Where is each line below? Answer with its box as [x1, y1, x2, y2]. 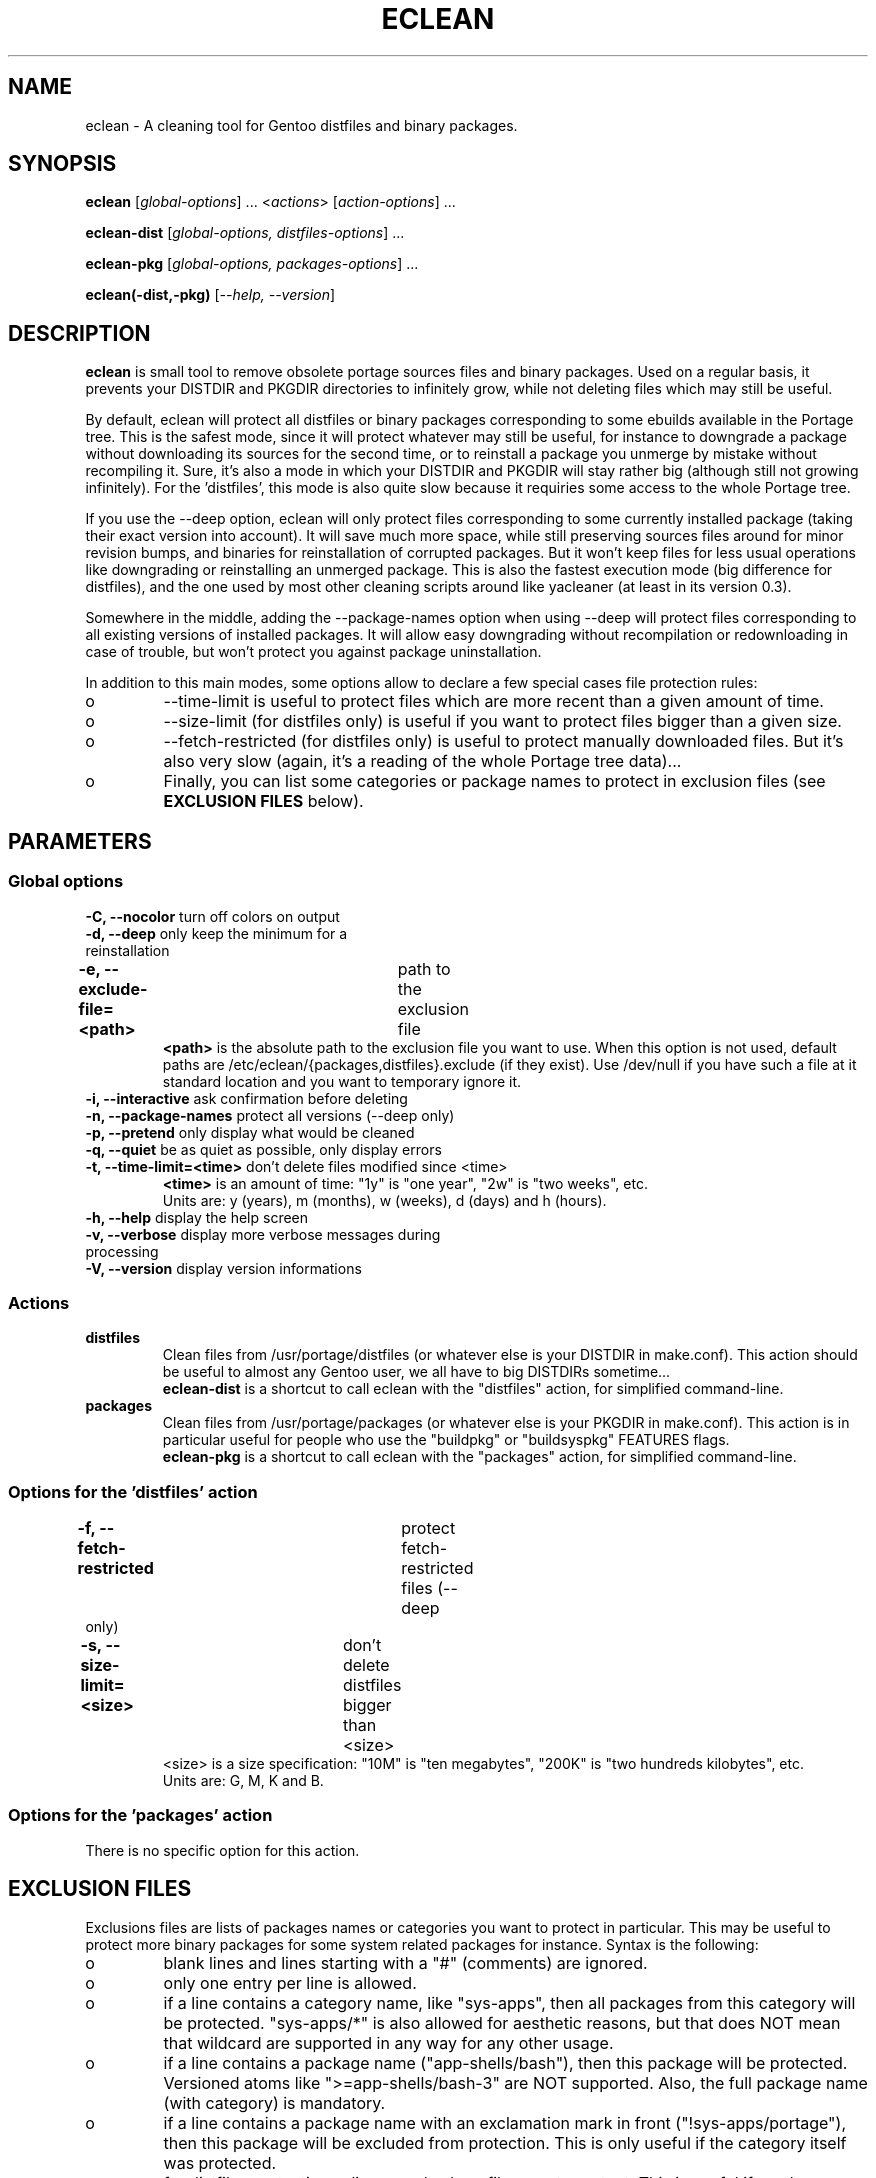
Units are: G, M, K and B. [162, 1772, 324, 1789]
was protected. [163, 2152, 277, 2173]
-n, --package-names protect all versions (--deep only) [85, 1106, 455, 1124]
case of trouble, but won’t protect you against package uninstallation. [85, 643, 542, 661]
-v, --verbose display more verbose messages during [85, 1225, 441, 1243]
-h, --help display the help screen [85, 1208, 309, 1226]
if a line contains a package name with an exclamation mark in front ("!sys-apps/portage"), [163, 2112, 846, 2133]
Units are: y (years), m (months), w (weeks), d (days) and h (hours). [162, 1191, 607, 1209]
